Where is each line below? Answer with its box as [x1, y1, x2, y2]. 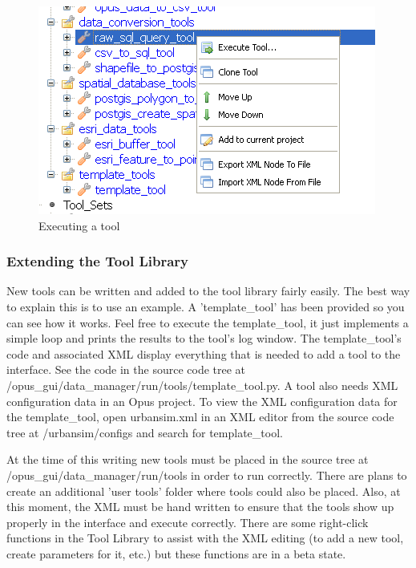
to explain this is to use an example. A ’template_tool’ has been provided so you [6, 298, 405, 314]
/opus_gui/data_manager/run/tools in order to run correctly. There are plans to [6, 466, 407, 483]
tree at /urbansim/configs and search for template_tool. [6, 424, 283, 440]
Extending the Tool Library [6, 251, 189, 271]
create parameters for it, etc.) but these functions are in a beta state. [6, 545, 346, 562]
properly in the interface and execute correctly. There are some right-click [6, 513, 369, 530]
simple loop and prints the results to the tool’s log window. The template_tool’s [6, 330, 402, 347]
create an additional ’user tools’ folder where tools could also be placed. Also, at [6, 482, 401, 499]
